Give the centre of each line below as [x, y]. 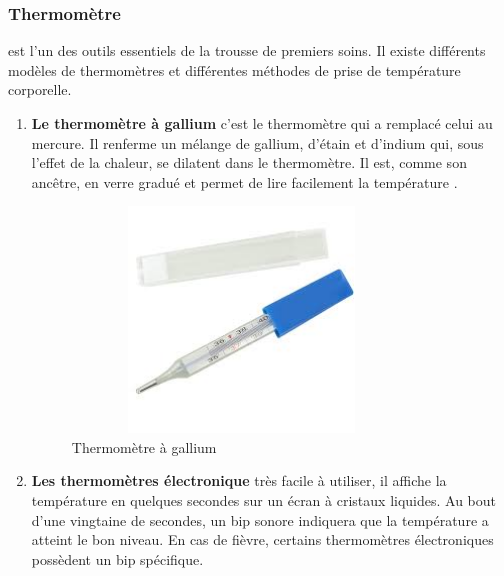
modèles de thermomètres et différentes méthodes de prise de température [234, 69]
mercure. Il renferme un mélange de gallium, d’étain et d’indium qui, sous [257, 142]
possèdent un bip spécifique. [117, 558]
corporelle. [40, 89]
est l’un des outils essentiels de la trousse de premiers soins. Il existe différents [247, 50]
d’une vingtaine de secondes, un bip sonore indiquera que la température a [260, 519]
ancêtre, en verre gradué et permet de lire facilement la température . [244, 181]
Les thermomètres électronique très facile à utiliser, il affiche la [239, 480]
